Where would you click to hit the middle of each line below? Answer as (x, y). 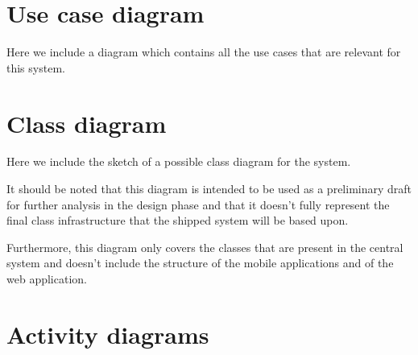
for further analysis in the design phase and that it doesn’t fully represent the (198, 204)
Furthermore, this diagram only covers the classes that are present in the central (205, 247)
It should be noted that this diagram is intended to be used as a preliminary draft (209, 189)
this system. (36, 67)
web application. (47, 279)
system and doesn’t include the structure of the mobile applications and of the (200, 263)
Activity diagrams (108, 334)
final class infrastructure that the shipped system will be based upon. (178, 220)
